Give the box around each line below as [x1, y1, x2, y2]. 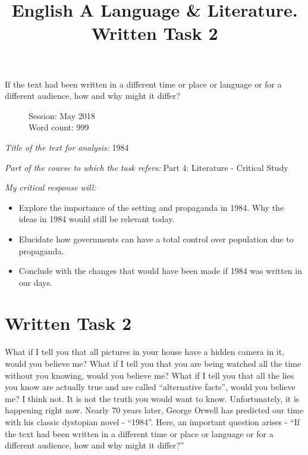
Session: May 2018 [29, 109, 95, 121]
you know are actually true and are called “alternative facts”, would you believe [5, 381, 296, 393]
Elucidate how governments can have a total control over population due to [18, 232, 294, 245]
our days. [18, 276, 52, 288]
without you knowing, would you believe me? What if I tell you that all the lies [5, 369, 294, 381]
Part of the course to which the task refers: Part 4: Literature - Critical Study [5, 161, 288, 173]
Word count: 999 [29, 121, 89, 133]
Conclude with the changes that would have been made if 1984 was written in [18, 264, 302, 277]
